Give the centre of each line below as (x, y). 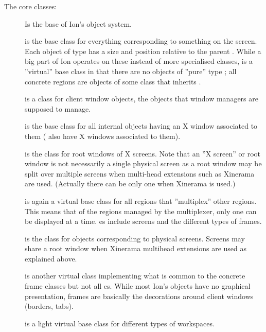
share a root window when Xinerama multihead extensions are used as (136, 248)
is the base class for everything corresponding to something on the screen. (141, 41)
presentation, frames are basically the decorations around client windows (139, 296)
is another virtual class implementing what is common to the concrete (135, 276)
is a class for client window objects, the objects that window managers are (141, 99)
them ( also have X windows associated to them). (103, 136)
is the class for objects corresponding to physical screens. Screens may (135, 238)
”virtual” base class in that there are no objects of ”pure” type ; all (131, 71)
